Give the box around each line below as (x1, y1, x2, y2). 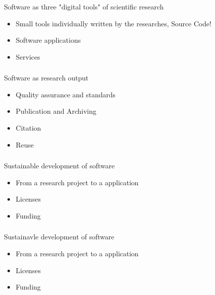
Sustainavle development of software (4, 231, 114, 242)
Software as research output (4, 73, 89, 83)
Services (15, 51, 40, 62)
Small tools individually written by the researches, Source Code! (15, 18, 212, 28)
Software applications (15, 35, 81, 45)
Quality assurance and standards (15, 89, 116, 99)
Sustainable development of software (4, 160, 115, 171)
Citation (15, 123, 41, 133)
